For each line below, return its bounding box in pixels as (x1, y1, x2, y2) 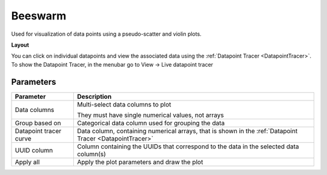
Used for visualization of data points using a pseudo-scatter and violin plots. (11, 30, 202, 38)
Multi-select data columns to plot (76, 100, 172, 108)
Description (76, 92, 112, 101)
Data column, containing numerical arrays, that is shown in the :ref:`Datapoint (76, 127, 298, 135)
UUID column (15, 146, 53, 154)
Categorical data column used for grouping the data (76, 119, 225, 127)
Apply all (15, 157, 40, 166)
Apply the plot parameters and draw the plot (76, 157, 203, 166)
